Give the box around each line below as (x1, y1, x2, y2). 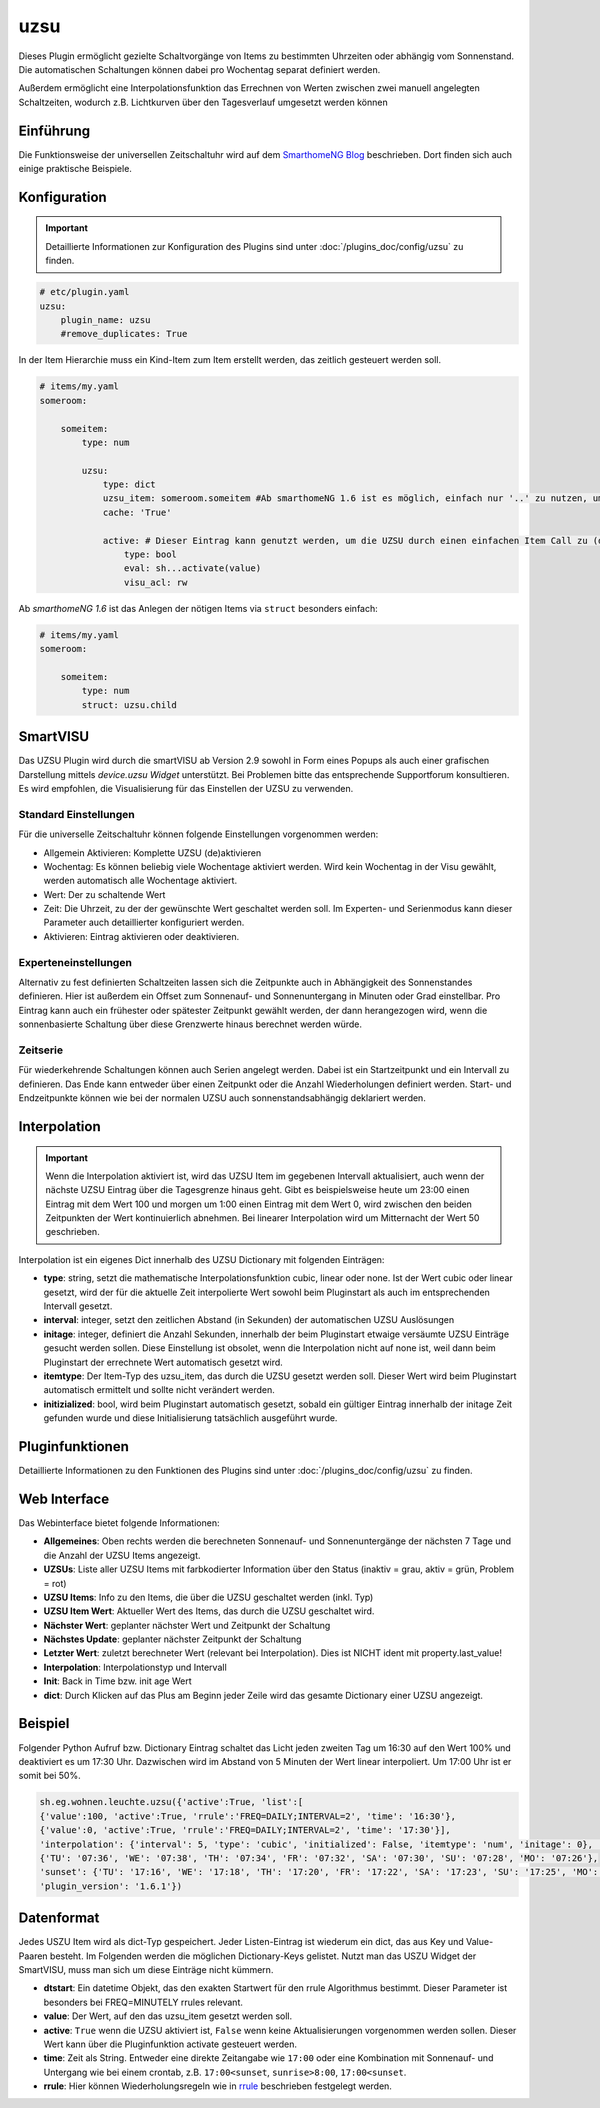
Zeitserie (18, 1043, 64, 1057)
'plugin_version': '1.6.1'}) (39, 1880, 183, 1892)
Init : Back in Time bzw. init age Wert (43, 1675, 192, 1687)
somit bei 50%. (18, 1770, 81, 1782)
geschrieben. (45, 1226, 100, 1238)
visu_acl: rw (123, 576, 188, 588)
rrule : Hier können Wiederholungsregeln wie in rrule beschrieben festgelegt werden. (43, 2080, 392, 2092)
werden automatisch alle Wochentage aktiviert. (43, 875, 238, 887)
